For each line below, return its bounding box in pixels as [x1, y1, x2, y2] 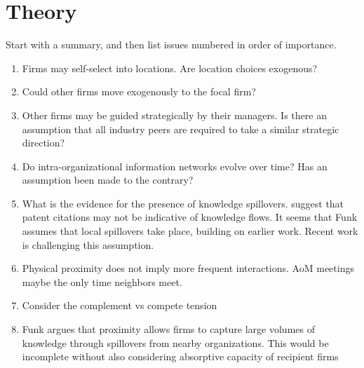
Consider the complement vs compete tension [22, 298, 217, 313]
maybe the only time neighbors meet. [22, 274, 182, 289]
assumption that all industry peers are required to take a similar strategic [22, 121, 339, 136]
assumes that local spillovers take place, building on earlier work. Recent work [22, 224, 358, 238]
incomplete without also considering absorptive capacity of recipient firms [22, 349, 339, 364]
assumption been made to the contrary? [22, 172, 194, 187]
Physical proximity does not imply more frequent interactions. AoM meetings [22, 261, 354, 275]
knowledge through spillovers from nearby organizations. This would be [22, 335, 329, 350]
